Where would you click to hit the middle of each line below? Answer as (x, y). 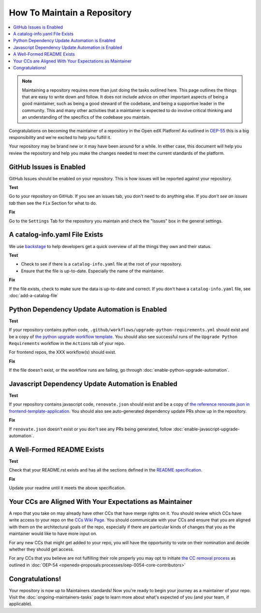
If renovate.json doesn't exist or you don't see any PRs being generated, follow (91, 429)
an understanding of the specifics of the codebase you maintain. (86, 117)
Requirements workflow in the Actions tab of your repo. (67, 343)
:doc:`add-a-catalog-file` (34, 295)
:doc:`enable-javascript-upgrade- (206, 429)
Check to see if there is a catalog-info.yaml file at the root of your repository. (101, 264)
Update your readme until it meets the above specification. (67, 488)
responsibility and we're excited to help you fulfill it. (60, 138)
